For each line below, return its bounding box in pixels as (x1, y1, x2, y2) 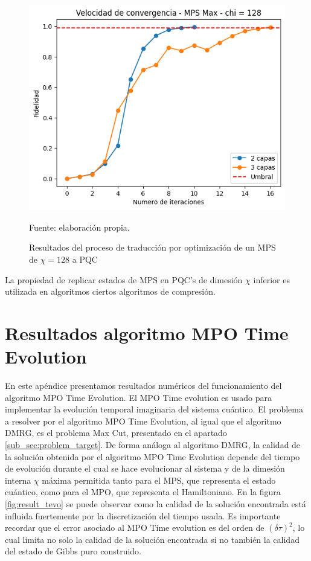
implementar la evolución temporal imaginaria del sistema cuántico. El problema (5, 403, 304, 415)
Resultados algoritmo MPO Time (5, 320, 289, 345)
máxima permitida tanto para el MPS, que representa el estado (42, 473, 276, 486)
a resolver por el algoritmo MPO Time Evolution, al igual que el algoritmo (5, 414, 281, 427)
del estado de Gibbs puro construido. (5, 545, 141, 557)
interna (5, 473, 31, 486)
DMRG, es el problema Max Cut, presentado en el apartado (5, 426, 227, 439)
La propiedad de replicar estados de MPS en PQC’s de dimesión (5, 273, 243, 286)
